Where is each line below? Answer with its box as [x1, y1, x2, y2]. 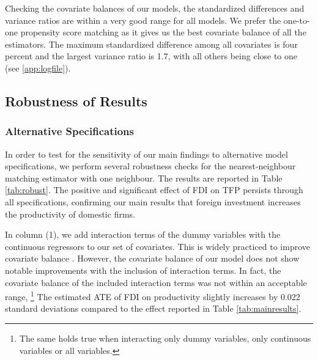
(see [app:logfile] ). [5, 61, 71, 74]
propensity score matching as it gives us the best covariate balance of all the [20, 26, 306, 39]
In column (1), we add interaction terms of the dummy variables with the [5, 228, 281, 241]
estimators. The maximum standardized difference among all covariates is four [5, 37, 298, 50]
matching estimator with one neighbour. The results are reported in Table [5, 171, 283, 184]
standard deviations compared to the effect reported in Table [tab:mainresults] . [5, 302, 301, 315]
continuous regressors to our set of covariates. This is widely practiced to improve [5, 240, 310, 252]
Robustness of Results [5, 91, 147, 110]
